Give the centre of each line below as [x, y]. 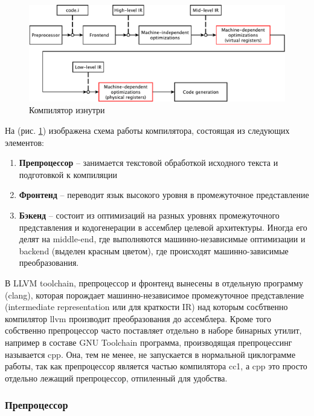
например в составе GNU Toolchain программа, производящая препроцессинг [149, 342]
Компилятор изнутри [67, 110]
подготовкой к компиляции [68, 174]
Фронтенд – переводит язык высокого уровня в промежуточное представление [164, 195]
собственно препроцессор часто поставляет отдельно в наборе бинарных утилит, [153, 330]
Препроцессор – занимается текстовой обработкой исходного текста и [149, 163]
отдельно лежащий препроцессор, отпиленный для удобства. [116, 378]
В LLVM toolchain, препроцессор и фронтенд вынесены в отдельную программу [154, 282]
